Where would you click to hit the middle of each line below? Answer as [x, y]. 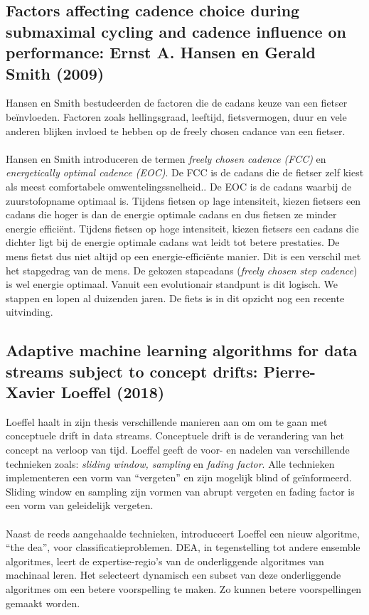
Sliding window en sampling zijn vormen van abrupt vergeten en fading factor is [180, 491]
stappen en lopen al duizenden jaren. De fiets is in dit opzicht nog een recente [175, 298]
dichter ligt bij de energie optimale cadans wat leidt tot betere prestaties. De [173, 242]
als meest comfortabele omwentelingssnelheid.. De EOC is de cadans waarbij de [179, 186]
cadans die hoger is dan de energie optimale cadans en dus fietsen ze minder [171, 214]
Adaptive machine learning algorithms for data [182, 350]
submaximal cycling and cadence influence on [176, 31]
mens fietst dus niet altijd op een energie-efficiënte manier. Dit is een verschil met [183, 256]
